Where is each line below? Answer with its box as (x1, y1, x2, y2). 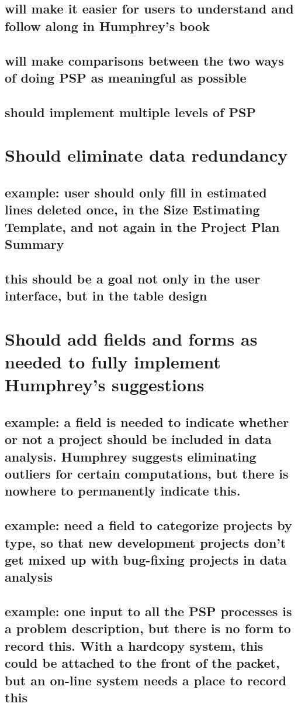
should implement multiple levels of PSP (5, 103, 256, 121)
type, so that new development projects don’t (5, 533, 286, 551)
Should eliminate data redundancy (5, 143, 288, 167)
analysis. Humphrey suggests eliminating (5, 447, 257, 465)
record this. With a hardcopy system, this (5, 636, 264, 654)
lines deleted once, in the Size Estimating (5, 200, 260, 218)
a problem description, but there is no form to (5, 619, 291, 637)
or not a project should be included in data (5, 430, 272, 448)
